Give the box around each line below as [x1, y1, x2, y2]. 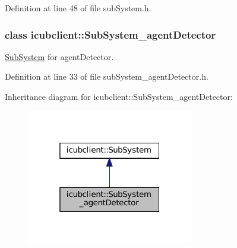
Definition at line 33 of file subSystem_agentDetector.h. [5, 70, 208, 83]
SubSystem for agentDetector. [5, 50, 114, 62]
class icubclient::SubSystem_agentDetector [5, 27, 216, 42]
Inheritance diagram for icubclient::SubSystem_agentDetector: [5, 90, 233, 102]
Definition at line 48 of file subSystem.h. [5, 2, 151, 14]
